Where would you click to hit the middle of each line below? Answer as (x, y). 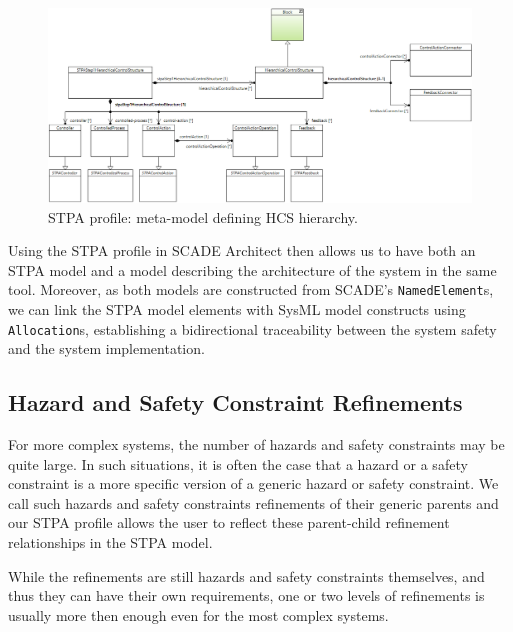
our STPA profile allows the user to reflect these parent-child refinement (229, 522)
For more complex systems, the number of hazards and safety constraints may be (256, 444)
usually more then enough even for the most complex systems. (198, 614)
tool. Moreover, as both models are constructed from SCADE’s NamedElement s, (251, 289)
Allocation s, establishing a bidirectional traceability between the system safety (252, 328)
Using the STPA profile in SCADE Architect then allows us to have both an (242, 250)
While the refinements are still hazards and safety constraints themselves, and (246, 575)
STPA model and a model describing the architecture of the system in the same (252, 269)
